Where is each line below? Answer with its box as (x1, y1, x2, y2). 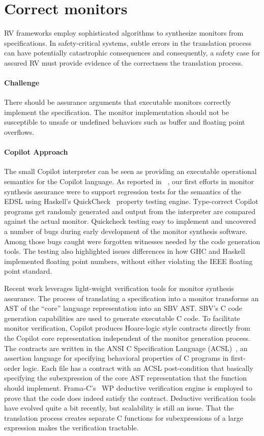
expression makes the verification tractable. (4, 422, 139, 433)
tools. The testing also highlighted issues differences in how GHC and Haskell (4, 246, 245, 256)
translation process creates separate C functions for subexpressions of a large (4, 412, 244, 423)
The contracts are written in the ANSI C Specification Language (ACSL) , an (4, 342, 248, 353)
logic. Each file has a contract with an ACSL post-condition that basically (22, 362, 253, 373)
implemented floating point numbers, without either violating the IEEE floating (4, 255, 253, 266)
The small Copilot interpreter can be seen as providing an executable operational (4, 166, 257, 177)
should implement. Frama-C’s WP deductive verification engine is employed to (4, 382, 252, 393)
